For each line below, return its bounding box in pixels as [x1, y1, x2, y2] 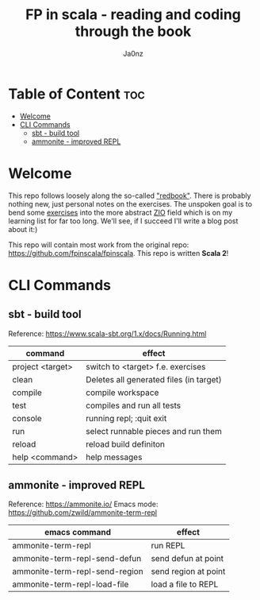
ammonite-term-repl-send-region [12, 566, 144, 577]
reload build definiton [86, 439, 165, 450]
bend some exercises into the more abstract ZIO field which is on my [8, 207, 233, 217]
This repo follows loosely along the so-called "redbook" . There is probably [8, 191, 251, 200]
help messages [86, 451, 143, 463]
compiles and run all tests [86, 400, 182, 411]
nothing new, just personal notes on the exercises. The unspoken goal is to [8, 199, 252, 208]
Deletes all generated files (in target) [86, 374, 222, 385]
